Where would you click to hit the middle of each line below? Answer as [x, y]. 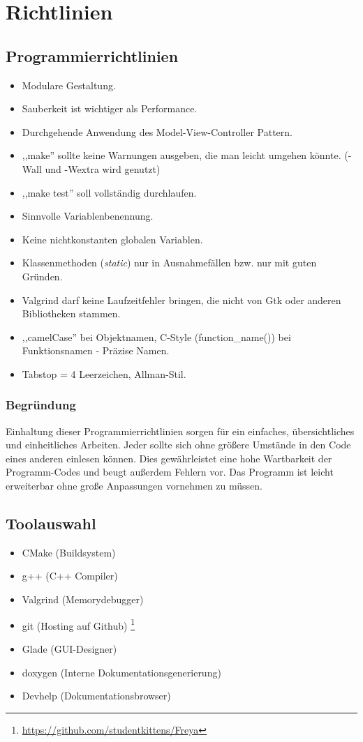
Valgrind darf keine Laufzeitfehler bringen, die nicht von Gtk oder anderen [181, 300]
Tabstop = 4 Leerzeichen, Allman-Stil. [104, 373]
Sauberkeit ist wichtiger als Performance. [110, 108]
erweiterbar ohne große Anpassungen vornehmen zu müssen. [134, 486]
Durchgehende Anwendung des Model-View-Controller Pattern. [157, 131]
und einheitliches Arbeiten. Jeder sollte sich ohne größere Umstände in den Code [178, 445]
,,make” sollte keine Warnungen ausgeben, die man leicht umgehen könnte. [181, 155]
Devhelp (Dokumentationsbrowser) [96, 696]
